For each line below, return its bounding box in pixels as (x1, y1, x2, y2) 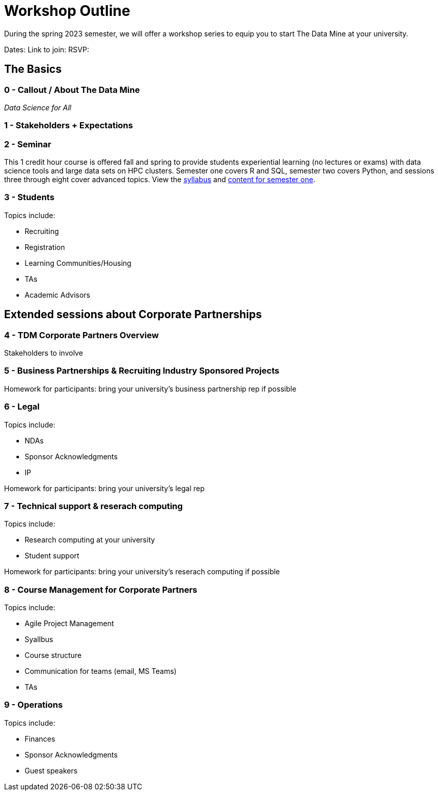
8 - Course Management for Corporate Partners (4, 584, 198, 595)
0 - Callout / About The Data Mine (4, 84, 140, 95)
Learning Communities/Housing (25, 258, 132, 267)
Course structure (25, 651, 82, 660)
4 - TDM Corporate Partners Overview (4, 329, 159, 340)
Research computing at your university (25, 535, 155, 545)
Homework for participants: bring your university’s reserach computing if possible (4, 567, 280, 576)
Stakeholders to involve (4, 348, 83, 358)
